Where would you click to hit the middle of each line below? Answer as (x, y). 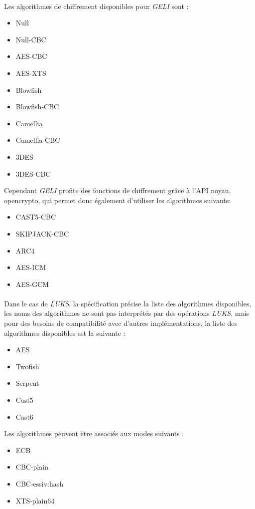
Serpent (27, 383)
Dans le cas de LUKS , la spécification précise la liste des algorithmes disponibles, (128, 303)
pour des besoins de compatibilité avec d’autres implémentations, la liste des (121, 323)
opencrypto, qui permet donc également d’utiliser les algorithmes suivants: (118, 200)
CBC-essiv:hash (40, 484)
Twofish (27, 366)
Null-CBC (31, 39)
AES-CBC (31, 56)
